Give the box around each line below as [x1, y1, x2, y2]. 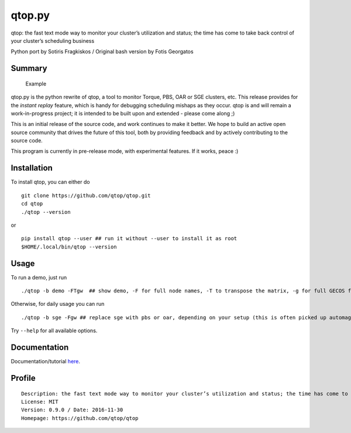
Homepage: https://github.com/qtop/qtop [21, 415, 139, 421]
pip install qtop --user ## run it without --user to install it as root [21, 235, 238, 242]
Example [25, 80, 47, 87]
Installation [11, 163, 53, 173]
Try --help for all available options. [11, 327, 98, 334]
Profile [11, 373, 36, 383]
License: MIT [21, 398, 58, 405]
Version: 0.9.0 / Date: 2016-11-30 [21, 407, 123, 413]
